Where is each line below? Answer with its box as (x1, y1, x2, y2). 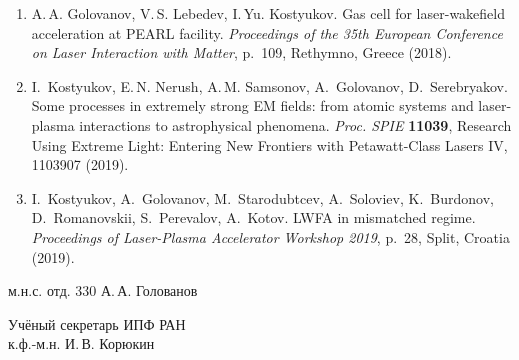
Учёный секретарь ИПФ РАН (8, 313, 186, 334)
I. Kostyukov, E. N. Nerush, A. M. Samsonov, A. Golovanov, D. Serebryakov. (31, 75, 508, 96)
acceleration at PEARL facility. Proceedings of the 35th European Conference (31, 22, 503, 43)
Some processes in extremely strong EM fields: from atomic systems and (31, 95, 474, 116)
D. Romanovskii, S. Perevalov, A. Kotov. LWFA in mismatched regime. (31, 207, 476, 228)
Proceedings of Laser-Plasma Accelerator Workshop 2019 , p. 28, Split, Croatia (31, 226, 510, 247)
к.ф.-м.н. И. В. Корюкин (8, 333, 155, 354)
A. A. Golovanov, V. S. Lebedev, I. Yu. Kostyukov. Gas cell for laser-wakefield (31, 3, 505, 23)
